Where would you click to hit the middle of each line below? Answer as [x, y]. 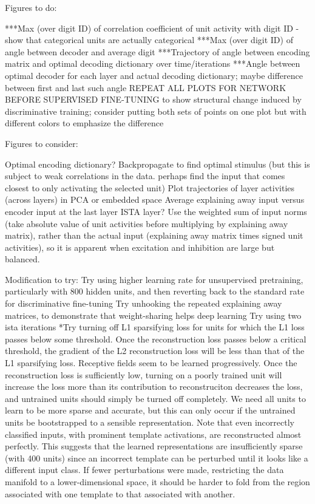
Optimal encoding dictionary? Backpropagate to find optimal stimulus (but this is [157, 164]
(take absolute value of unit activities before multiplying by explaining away [147, 223]
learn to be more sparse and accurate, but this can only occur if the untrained [150, 410]
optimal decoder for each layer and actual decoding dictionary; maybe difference [154, 75]
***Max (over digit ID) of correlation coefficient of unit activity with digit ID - [152, 28]
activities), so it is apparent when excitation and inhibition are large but [140, 247]
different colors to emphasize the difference [84, 123]
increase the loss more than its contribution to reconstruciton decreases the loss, [154, 387]
